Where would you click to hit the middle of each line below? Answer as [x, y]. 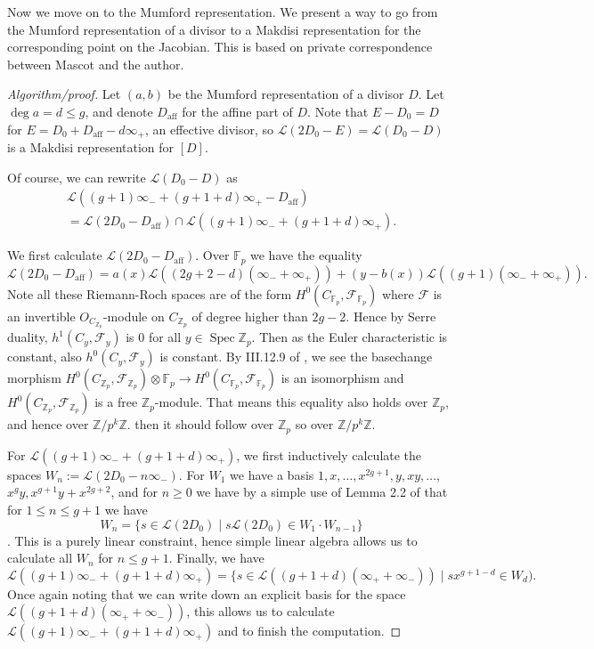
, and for [134, 492]
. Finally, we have [216, 558]
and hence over [48, 424]
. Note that [338, 111]
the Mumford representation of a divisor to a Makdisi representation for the [214, 29]
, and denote [119, 111]
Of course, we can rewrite [77, 177]
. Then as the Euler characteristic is [350, 337]
